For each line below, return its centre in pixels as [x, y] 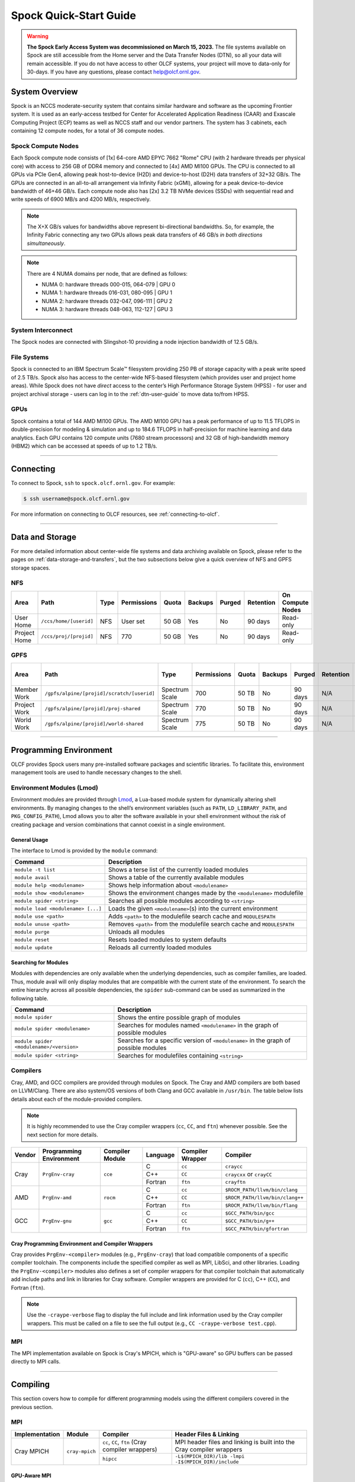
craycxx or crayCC [248, 1174]
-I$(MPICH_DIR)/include [207, 1462]
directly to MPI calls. [36, 1362]
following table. [30, 998]
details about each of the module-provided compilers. [77, 1099]
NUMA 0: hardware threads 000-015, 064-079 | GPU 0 [109, 285]
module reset [32, 940]
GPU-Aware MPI [31, 1475]
